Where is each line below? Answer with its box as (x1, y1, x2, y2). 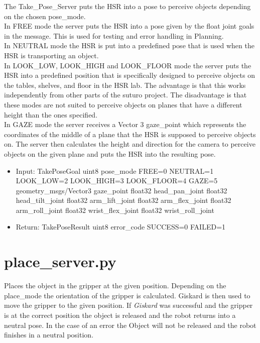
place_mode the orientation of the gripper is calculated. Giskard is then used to (4, 290, 250, 300)
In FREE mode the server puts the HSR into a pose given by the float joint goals (4, 21, 254, 31)
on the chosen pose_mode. (4, 11, 86, 21)
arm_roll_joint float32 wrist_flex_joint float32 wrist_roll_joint (16, 204, 214, 215)
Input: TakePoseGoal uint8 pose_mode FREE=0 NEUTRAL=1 (16, 165, 214, 176)
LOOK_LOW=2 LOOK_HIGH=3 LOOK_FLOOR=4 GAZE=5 (16, 175, 218, 186)
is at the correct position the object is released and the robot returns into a (4, 309, 236, 320)
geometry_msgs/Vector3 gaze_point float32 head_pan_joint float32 (16, 185, 227, 195)
